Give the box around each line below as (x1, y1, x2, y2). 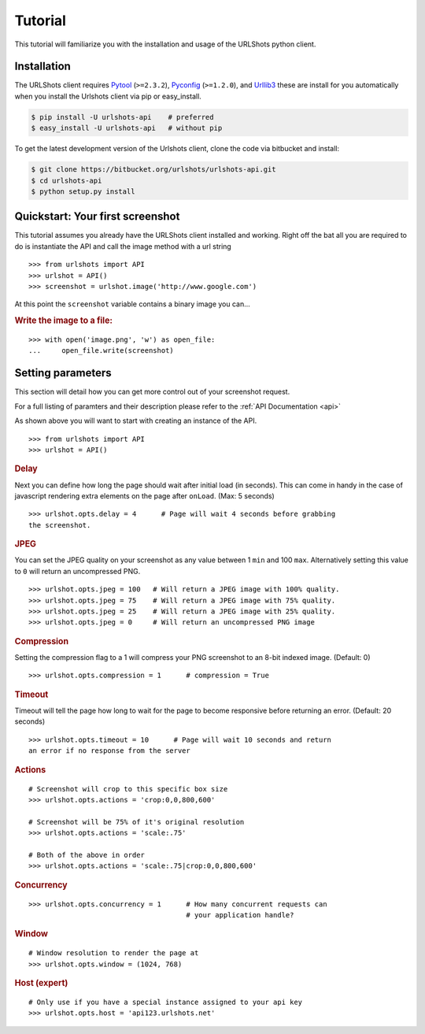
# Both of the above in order (28, 851, 146, 859)
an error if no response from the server (28, 747, 190, 755)
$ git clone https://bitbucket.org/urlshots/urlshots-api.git (31, 165, 276, 174)
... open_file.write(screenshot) (28, 347, 175, 355)
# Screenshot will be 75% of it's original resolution (28, 817, 245, 826)
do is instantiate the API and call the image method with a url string (14, 241, 231, 251)
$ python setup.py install (31, 187, 135, 196)
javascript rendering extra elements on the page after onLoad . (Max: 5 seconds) (14, 491, 275, 500)
